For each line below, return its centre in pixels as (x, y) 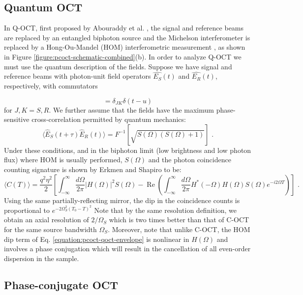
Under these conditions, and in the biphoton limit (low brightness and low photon (128, 150)
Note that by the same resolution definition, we (165, 210)
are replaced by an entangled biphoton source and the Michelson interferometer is (127, 37)
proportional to (27, 210)
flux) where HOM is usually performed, (63, 160)
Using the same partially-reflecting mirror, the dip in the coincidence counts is (122, 200)
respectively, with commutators (51, 85)
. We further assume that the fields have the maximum (131, 109)
